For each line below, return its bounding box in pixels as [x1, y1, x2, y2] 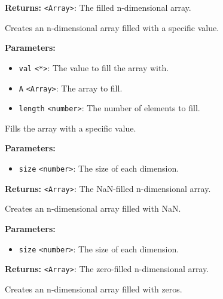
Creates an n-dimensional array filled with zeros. [5, 282, 182, 295]
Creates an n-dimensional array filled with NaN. [5, 202, 181, 215]
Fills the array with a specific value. [5, 121, 136, 134]
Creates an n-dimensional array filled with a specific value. [5, 21, 219, 33]
